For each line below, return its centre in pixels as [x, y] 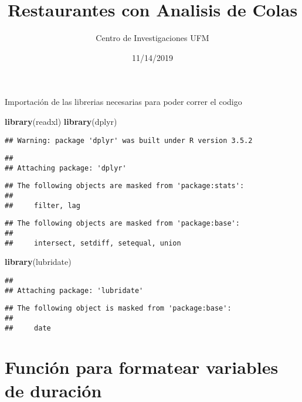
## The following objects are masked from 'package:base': [122, 224]
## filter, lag [43, 205]
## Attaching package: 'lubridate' [74, 290]
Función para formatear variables [142, 367]
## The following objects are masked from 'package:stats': [125, 186]
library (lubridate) [38, 262]
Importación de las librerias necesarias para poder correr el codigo [123, 102]
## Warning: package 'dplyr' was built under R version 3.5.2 [129, 140]
